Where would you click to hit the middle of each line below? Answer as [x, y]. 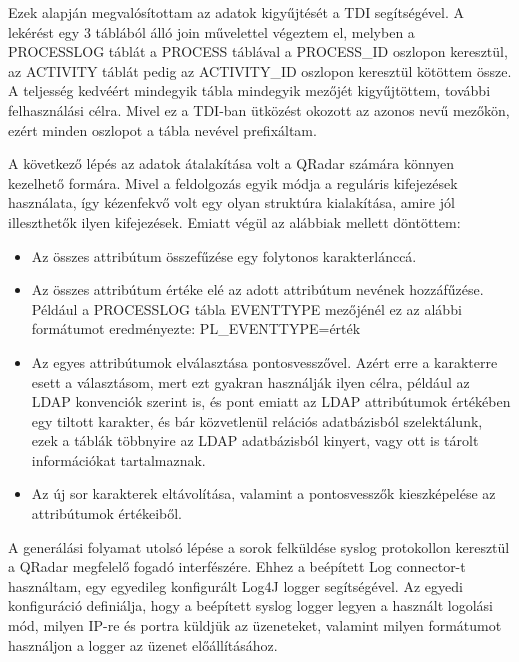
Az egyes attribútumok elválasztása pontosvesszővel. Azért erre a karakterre [264, 361]
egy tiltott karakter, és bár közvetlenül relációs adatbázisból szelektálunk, [257, 420]
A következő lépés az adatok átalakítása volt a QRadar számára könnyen [231, 163]
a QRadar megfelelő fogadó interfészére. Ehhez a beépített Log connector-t [237, 566]
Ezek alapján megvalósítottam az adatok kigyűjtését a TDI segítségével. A [236, 12]
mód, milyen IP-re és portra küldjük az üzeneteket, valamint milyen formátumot [255, 625]
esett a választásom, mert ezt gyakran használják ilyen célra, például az [250, 381]
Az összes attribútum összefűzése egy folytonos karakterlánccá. [224, 255]
